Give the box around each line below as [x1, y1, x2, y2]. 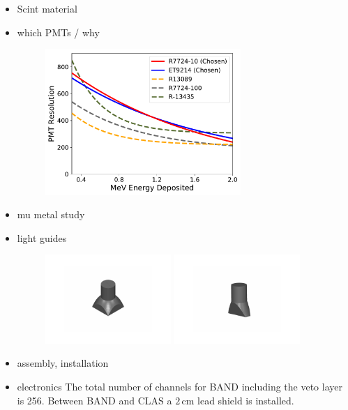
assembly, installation [17, 356, 109, 370]
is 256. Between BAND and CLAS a [17, 393, 172, 407]
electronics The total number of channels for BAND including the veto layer [17, 379, 342, 393]
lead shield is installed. [197, 393, 294, 407]
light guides [17, 230, 67, 245]
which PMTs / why [17, 24, 100, 39]
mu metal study [17, 207, 85, 222]
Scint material [17, 1, 77, 15]
